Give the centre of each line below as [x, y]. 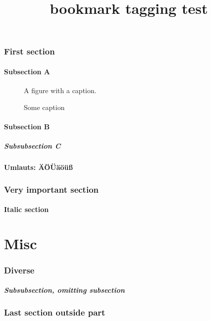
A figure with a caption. [60, 90]
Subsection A [27, 71]
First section [29, 51]
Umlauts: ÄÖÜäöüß [38, 167]
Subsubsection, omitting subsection [64, 290]
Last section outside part [55, 312]
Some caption [44, 107]
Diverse [19, 270]
